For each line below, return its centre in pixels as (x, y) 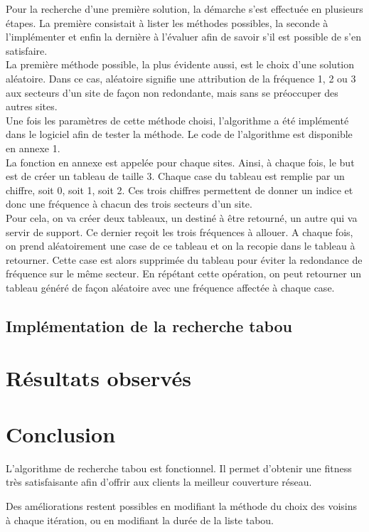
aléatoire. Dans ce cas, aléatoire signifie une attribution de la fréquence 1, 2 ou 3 (181, 78)
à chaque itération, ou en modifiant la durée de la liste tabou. (140, 520)
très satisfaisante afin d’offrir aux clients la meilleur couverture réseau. (159, 482)
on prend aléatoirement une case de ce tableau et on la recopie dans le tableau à (181, 246)
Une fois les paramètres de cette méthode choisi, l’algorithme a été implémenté (177, 120)
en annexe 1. (33, 148)
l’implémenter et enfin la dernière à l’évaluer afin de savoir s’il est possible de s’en (183, 37)
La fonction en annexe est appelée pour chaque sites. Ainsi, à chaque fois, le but (180, 162)
